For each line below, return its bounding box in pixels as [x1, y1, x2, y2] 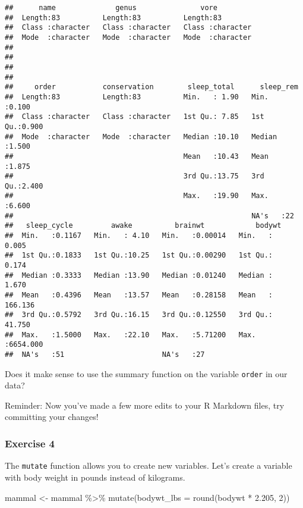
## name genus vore [5, 4, 217, 12]
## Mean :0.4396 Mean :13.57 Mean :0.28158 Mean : [5, 291, 273, 300]
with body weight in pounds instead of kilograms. [5, 471, 185, 483]
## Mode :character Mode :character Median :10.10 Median [5, 132, 277, 141]
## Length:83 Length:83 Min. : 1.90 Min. [5, 92, 269, 101]
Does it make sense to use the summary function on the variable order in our [5, 367, 288, 380]
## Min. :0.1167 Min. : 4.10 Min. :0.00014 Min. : [5, 231, 273, 240]
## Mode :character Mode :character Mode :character [5, 33, 252, 42]
